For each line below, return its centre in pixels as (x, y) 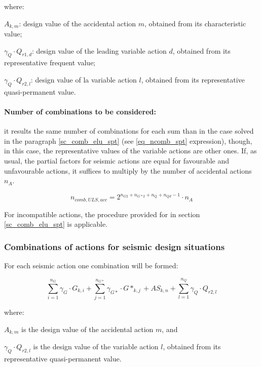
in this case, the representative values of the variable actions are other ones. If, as (130, 151)
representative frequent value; (50, 63)
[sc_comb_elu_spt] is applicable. (56, 224)
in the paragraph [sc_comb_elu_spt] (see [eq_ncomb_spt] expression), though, (128, 140)
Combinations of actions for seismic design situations (115, 246)
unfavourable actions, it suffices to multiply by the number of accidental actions (128, 170)
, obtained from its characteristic (195, 23)
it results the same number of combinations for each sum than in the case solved (129, 131)
